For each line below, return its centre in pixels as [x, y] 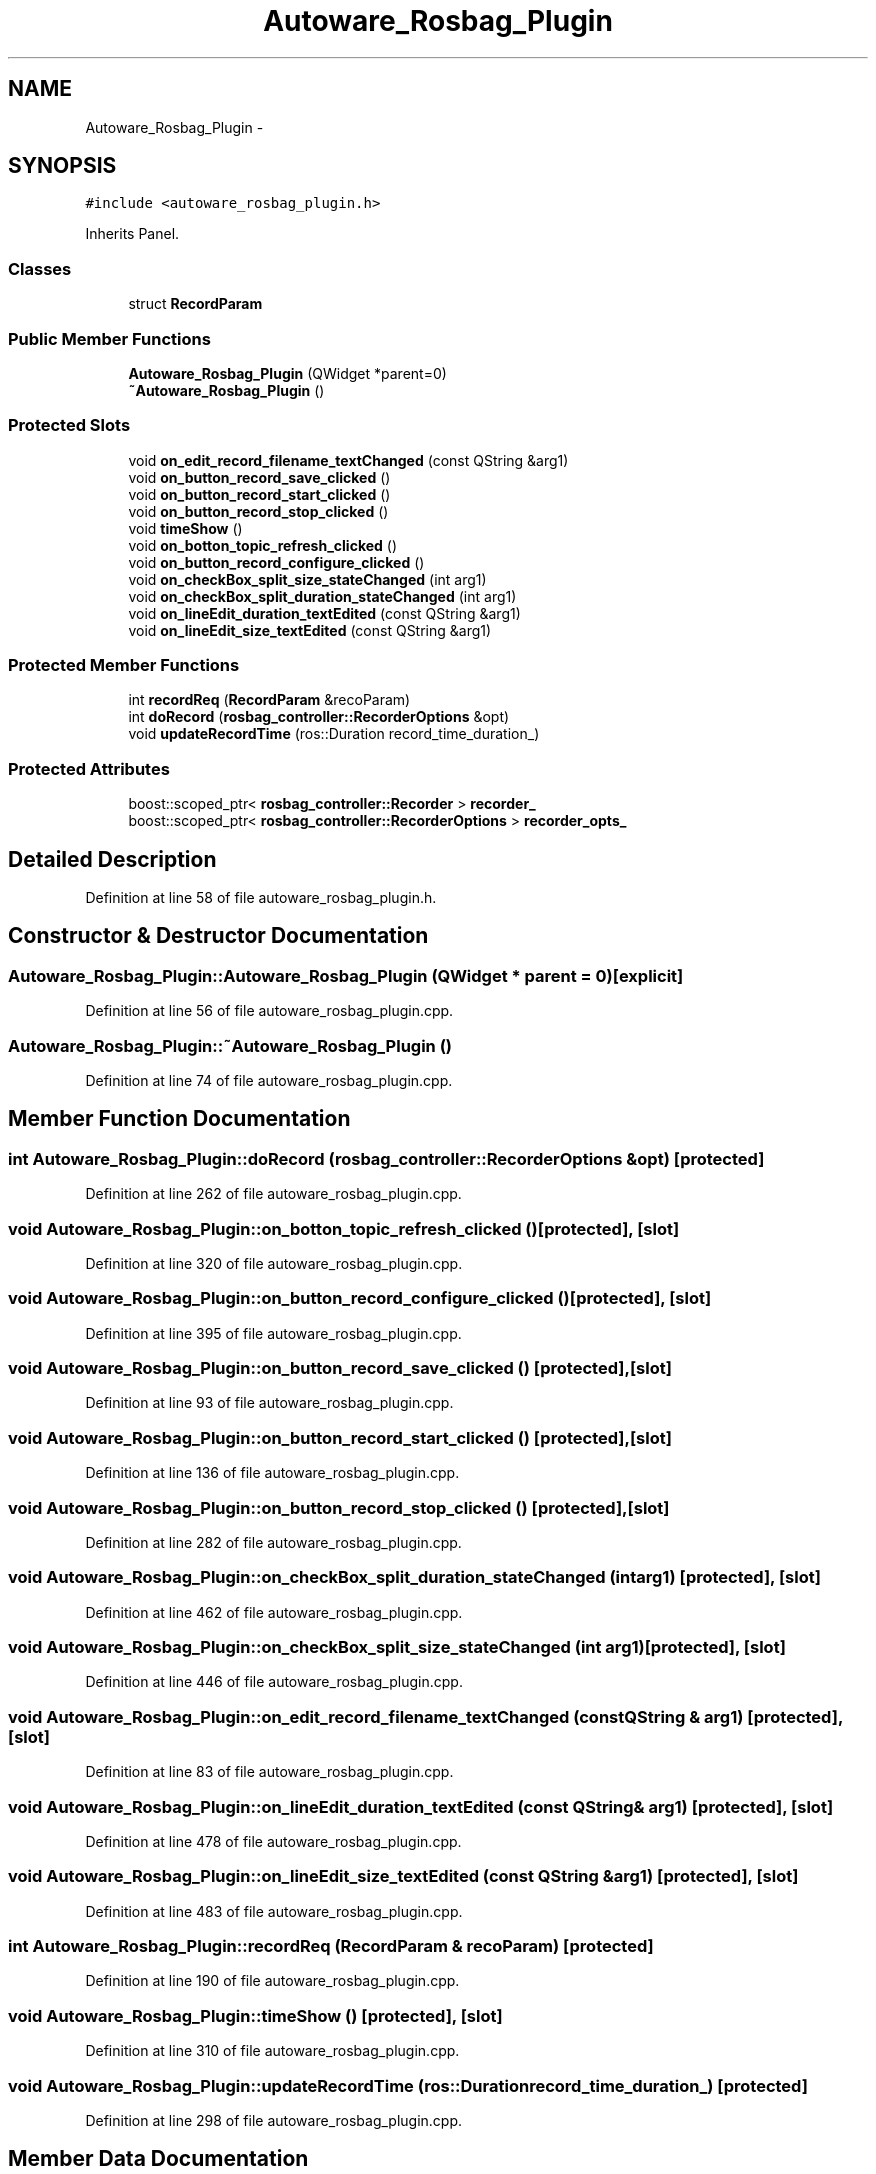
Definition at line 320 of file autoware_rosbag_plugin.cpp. [274, 1263]
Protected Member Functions [124, 665]
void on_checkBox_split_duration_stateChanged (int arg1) [322, 596]
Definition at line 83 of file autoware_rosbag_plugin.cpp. [269, 1772]
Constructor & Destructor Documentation [218, 936]
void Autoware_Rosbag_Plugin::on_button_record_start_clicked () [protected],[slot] [340, 1437]
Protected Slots [69, 425]
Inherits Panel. [132, 234]
